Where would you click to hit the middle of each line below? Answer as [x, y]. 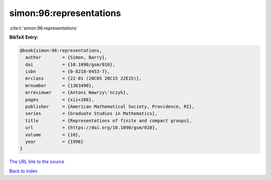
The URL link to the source [37, 162]
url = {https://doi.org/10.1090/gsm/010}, [91, 128]
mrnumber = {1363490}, [60, 85]
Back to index [23, 171]
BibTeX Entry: [24, 37]
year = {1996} [54, 142]
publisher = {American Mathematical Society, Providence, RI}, [110, 107]
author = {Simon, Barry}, [66, 57]
